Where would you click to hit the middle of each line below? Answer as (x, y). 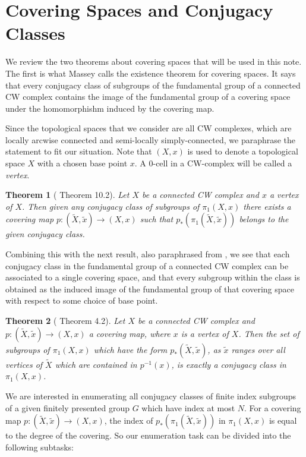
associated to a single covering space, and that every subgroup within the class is (153, 277)
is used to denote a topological (243, 151)
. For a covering (273, 407)
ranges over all (258, 349)
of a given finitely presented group (68, 407)
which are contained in (96, 364)
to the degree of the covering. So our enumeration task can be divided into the (148, 435)
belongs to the (264, 219)
